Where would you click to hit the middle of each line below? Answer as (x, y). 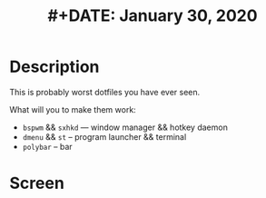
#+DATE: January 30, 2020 (153, 16)
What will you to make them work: (73, 109)
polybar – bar (47, 146)
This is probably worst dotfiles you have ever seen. (105, 92)
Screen (37, 183)
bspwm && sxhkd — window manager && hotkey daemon (125, 127)
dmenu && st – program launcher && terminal (104, 136)
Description (54, 67)
